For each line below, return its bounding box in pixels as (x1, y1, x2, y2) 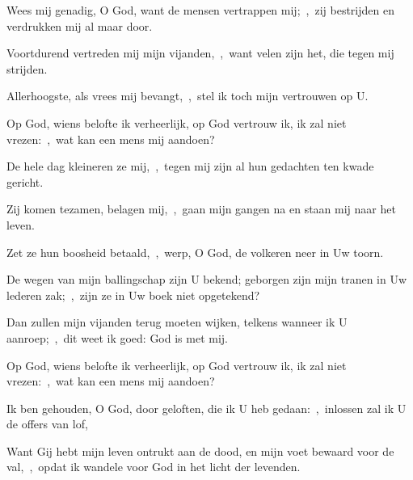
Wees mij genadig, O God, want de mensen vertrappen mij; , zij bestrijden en (6, 2, 394, 18)
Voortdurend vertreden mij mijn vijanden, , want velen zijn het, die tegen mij (6, 44, 394, 61)
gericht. (6, 173, 44, 190)
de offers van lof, (6, 415, 88, 432)
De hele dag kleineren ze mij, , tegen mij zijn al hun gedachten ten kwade (6, 158, 374, 175)
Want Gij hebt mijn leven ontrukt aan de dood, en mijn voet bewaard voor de (6, 442, 394, 459)
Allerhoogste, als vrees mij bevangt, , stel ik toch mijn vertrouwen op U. (6, 87, 369, 104)
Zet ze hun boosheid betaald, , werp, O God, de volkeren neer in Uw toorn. (6, 243, 384, 260)
